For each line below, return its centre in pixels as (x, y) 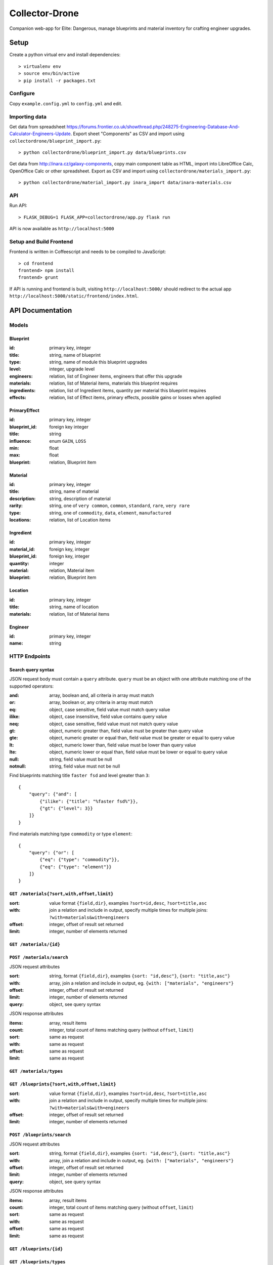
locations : (20, 520)
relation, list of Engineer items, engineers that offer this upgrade (116, 376)
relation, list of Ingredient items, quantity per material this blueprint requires (128, 390)
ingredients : (22, 390)
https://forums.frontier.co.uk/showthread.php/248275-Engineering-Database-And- (153, 126)
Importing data (28, 116)
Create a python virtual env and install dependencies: (65, 55)
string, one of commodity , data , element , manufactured (110, 513)
